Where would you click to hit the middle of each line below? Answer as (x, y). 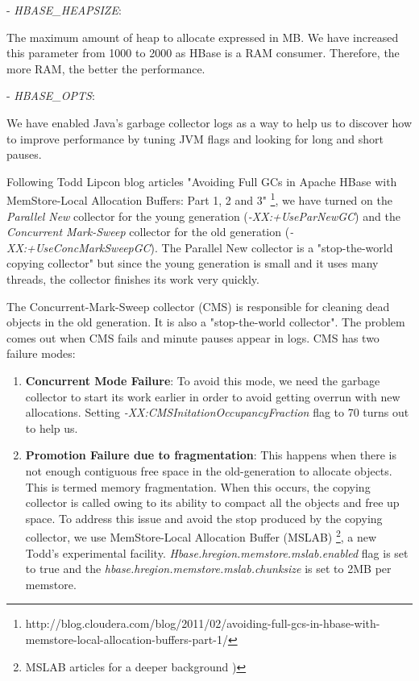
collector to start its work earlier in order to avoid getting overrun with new (213, 396)
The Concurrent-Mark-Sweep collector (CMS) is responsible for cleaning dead (198, 306)
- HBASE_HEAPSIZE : (64, 10)
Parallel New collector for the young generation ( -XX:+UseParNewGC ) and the (203, 216)
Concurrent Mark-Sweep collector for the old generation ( (148, 232)
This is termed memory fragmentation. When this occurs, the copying (198, 486)
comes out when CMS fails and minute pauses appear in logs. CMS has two (193, 337)
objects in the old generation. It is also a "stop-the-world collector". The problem (206, 322)
